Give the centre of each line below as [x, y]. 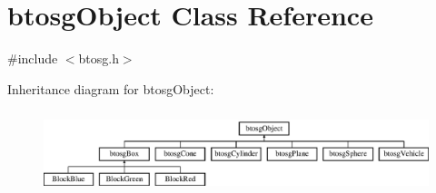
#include [33, 58]
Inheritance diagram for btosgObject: [111, 88]
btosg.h [99, 58]
